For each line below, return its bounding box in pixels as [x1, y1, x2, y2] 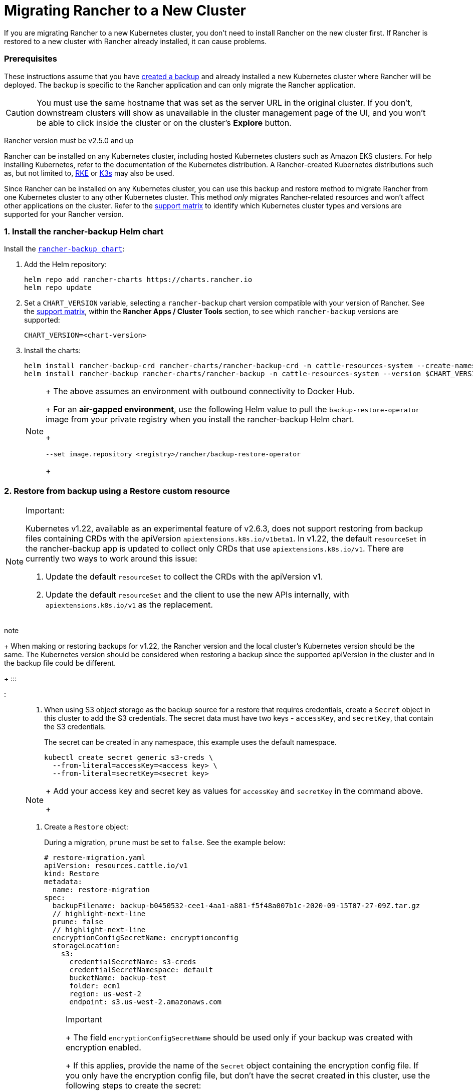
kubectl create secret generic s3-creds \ [44, 753, 213, 761]
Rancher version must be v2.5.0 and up [4, 136, 134, 145]
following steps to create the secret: [66, 1080, 201, 1090]
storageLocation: [52, 942, 120, 950]
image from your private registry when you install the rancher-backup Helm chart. [46, 414, 354, 425]
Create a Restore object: [44, 823, 128, 831]
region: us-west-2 [69, 990, 141, 998]
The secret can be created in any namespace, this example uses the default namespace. [44, 738, 337, 746]
